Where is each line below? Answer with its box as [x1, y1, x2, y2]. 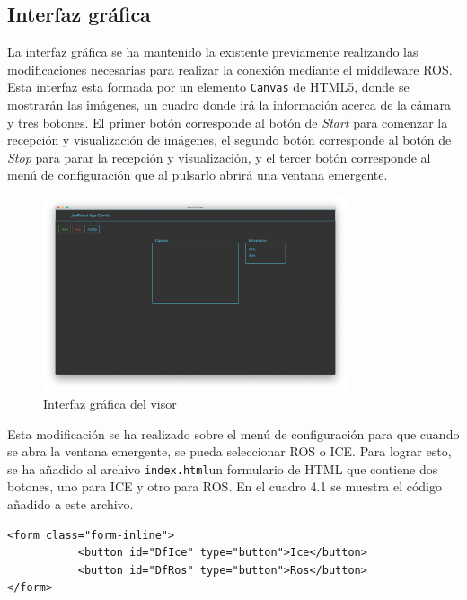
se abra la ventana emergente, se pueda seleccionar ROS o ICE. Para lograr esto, [7, 442, 452, 461]
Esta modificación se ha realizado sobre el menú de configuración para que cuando [7, 424, 460, 443]
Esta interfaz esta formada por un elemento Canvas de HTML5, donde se [7, 77, 410, 96]
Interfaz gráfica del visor [43, 393, 177, 412]
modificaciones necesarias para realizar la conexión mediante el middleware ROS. [7, 59, 453, 78]
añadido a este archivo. [7, 494, 134, 513]
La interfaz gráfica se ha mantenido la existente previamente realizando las [7, 42, 419, 61]
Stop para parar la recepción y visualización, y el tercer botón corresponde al [7, 147, 431, 166]
